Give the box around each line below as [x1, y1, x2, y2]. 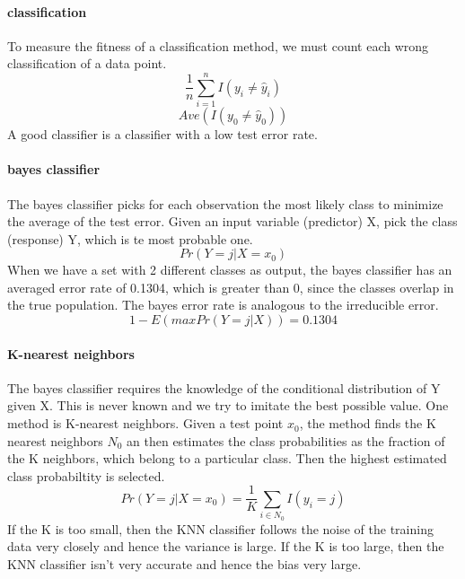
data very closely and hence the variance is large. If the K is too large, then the [7, 537, 444, 556]
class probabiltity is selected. [7, 466, 165, 485]
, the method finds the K [299, 414, 436, 433]
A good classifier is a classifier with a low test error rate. [7, 125, 318, 144]
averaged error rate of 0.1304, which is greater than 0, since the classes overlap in [7, 277, 454, 296]
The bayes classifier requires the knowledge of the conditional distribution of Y [7, 378, 441, 397]
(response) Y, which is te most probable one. [7, 229, 253, 248]
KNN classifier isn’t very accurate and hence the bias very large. [7, 554, 362, 573]
